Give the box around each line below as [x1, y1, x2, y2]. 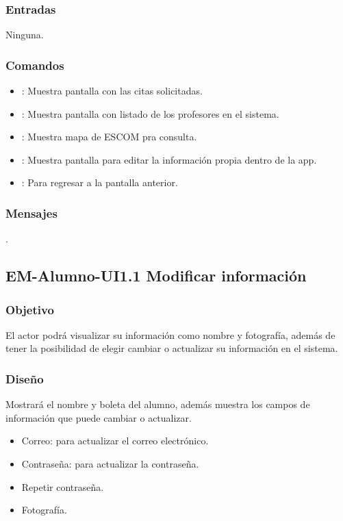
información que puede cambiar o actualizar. [5, 410, 192, 424]
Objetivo [5, 301, 54, 318]
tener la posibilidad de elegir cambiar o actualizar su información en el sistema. [5, 341, 338, 355]
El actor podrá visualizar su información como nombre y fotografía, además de [5, 327, 335, 342]
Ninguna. [5, 27, 44, 42]
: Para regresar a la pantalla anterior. [21, 175, 178, 190]
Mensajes [5, 204, 58, 221]
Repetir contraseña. [21, 479, 104, 494]
